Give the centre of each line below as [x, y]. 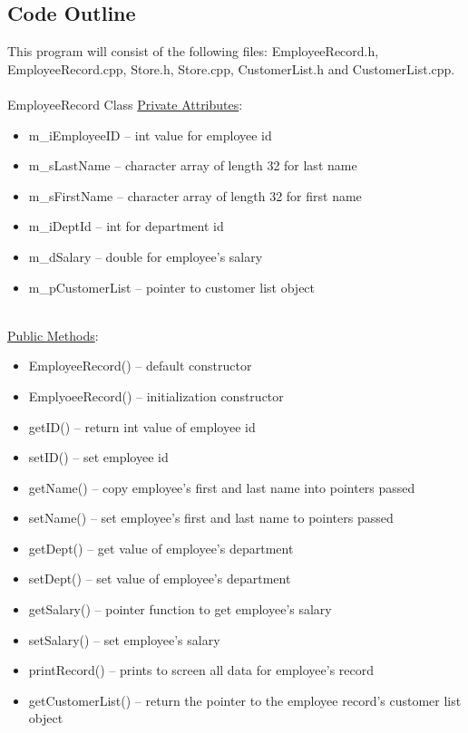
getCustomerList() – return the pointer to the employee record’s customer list [245, 700]
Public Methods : [53, 335]
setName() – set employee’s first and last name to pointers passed [211, 518]
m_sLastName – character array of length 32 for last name [193, 165]
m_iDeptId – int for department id [126, 226]
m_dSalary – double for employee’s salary [146, 256]
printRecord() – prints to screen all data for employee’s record [201, 670]
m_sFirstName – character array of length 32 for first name [195, 195]
